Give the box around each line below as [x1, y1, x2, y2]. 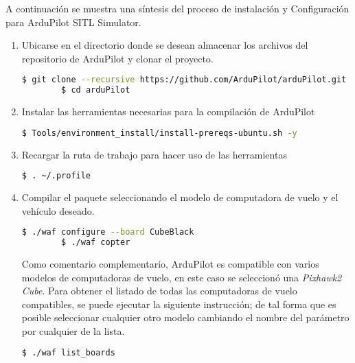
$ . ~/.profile [21, 171, 91, 181]
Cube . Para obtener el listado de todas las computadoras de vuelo [21, 283, 297, 298]
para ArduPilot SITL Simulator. [5, 14, 141, 29]
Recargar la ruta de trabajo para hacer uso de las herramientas [21, 147, 287, 161]
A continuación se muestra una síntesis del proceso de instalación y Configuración [5, 1, 350, 15]
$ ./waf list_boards [21, 347, 115, 358]
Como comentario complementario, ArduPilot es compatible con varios [21, 257, 319, 270]
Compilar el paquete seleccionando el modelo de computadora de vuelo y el [21, 190, 339, 204]
